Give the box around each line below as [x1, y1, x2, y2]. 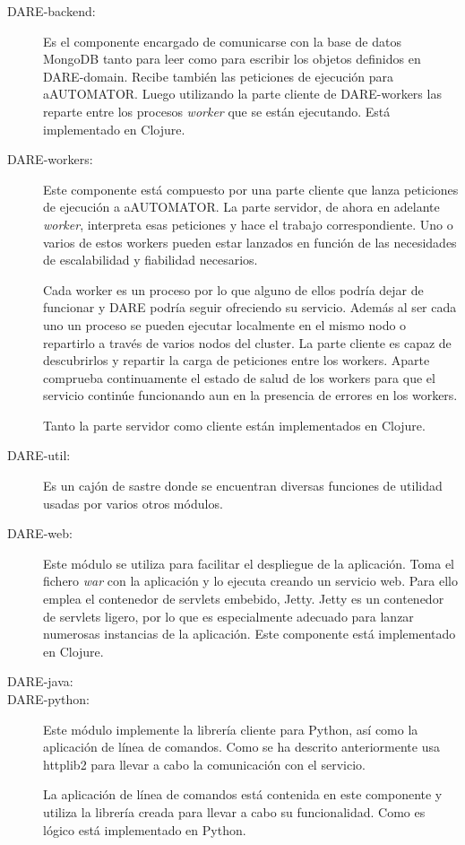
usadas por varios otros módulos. [43, 493, 223, 512]
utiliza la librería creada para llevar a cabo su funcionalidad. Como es [43, 802, 426, 821]
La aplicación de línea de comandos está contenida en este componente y [43, 785, 443, 804]
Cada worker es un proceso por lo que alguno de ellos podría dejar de [43, 280, 424, 299]
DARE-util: [7, 446, 71, 465]
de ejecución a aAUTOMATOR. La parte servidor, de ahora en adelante [43, 197, 440, 216]
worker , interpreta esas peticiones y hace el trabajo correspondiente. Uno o [43, 214, 453, 233]
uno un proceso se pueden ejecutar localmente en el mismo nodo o [43, 315, 407, 334]
